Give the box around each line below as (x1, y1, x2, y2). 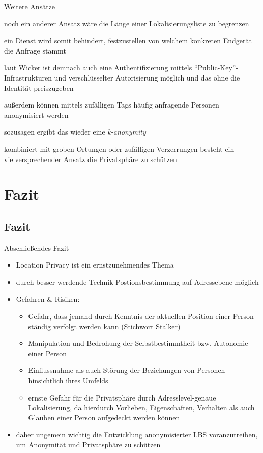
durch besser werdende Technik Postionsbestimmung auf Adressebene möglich (16, 276, 259, 287)
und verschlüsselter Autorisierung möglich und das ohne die (54, 72, 240, 83)
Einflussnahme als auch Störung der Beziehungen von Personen (28, 365, 225, 376)
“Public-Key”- (194, 62, 239, 73)
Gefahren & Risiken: (16, 294, 80, 304)
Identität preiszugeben (4, 82, 74, 93)
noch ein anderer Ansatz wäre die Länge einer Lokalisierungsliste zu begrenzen (4, 18, 249, 29)
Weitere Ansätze (4, 1, 55, 11)
